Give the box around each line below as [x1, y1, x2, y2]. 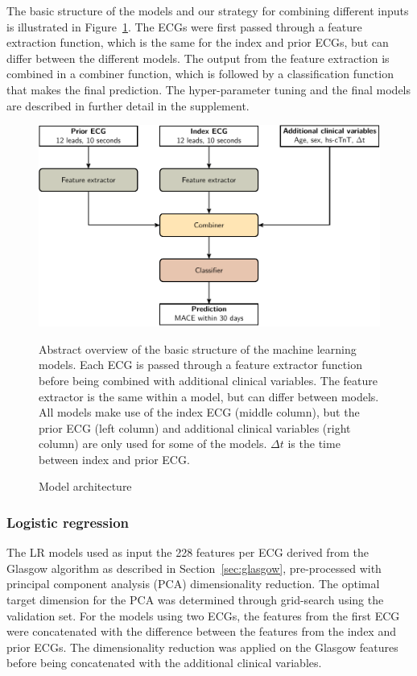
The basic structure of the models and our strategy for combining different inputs [6, 2, 409, 19]
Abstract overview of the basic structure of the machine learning [39, 340, 357, 357]
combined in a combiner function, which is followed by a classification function [6, 65, 394, 82]
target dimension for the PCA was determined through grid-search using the [6, 591, 384, 608]
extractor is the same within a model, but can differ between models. [39, 388, 379, 404]
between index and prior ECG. [39, 450, 190, 467]
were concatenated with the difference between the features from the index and [6, 623, 396, 640]
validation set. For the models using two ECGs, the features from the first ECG [6, 607, 400, 624]
